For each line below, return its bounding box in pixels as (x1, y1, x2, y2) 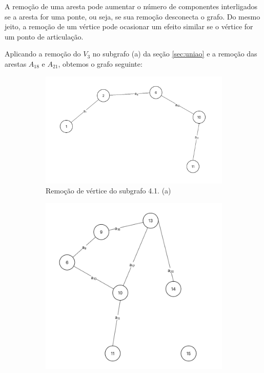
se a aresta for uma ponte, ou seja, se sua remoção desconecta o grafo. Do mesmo (5, 11, 260, 22)
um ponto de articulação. (5, 31, 84, 42)
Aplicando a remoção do (5, 48, 81, 59)
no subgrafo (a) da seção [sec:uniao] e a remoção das (92, 48, 257, 59)
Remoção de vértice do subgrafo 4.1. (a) (46, 185, 171, 196)
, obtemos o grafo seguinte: (58, 58, 143, 69)
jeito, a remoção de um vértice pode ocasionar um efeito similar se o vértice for (5, 21, 253, 32)
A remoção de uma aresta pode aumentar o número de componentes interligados (5, 1, 258, 11)
